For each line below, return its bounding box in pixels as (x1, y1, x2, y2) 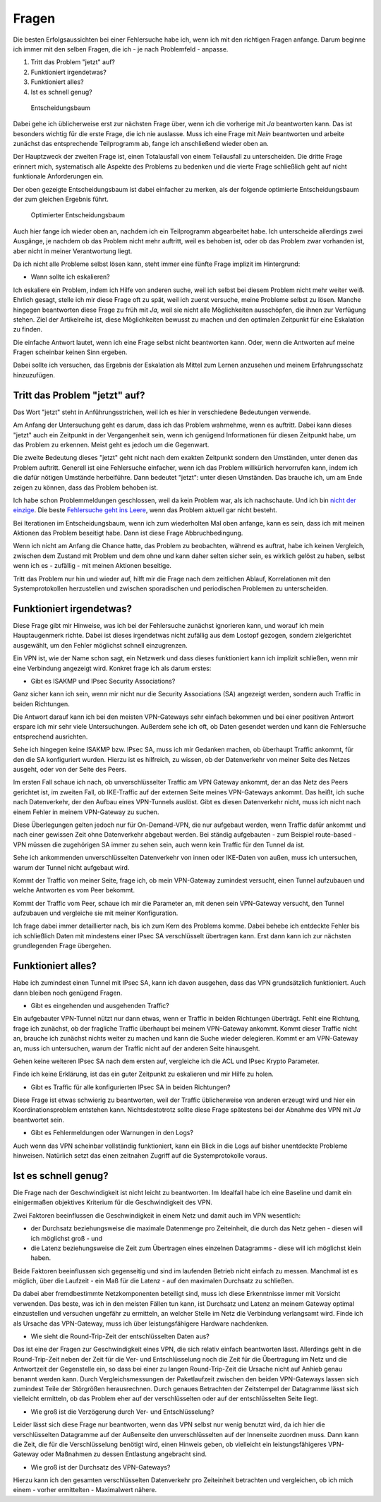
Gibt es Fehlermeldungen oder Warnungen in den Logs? (30, 1129, 194, 1137)
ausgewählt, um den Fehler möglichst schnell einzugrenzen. (13, 641, 188, 649)
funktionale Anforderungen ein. (13, 172, 104, 181)
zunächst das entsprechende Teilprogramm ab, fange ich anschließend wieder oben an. (13, 140, 270, 148)
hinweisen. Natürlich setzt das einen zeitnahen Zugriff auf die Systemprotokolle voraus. (13, 1151, 267, 1160)
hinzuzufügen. (13, 370, 56, 379)
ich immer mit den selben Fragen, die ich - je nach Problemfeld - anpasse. (13, 44, 229, 53)
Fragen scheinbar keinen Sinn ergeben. (13, 348, 128, 356)
